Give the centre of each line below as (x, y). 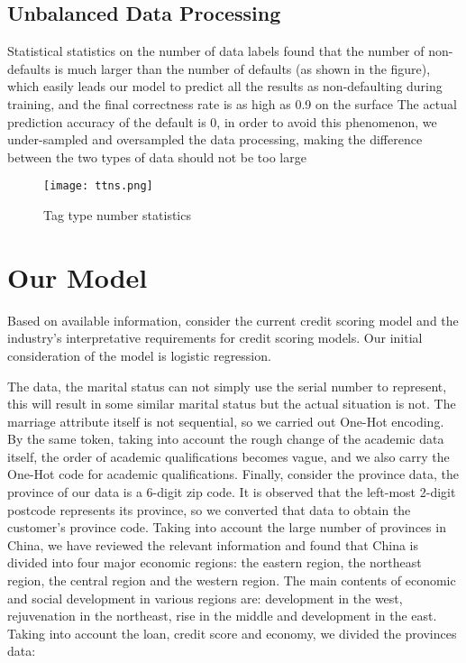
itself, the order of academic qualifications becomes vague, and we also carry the (228, 456)
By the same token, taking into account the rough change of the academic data (226, 439)
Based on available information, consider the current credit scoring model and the (233, 320)
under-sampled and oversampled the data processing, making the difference (215, 139)
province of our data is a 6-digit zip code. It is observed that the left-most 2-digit (232, 492)
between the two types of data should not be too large (157, 157)
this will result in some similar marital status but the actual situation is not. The (232, 404)
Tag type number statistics (117, 215)
